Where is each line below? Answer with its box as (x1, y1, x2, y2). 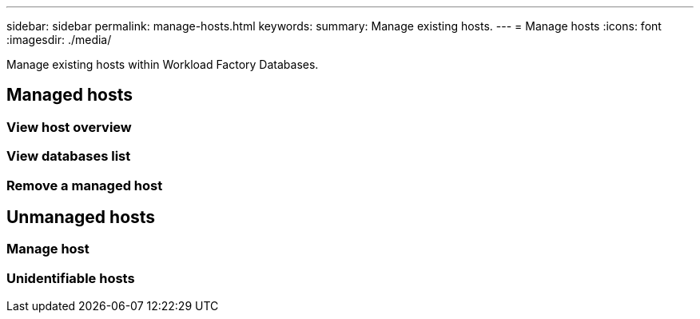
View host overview (6, 118, 132, 135)
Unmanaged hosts (6, 207, 156, 228)
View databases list (6, 148, 131, 165)
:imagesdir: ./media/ (6, 33, 112, 46)
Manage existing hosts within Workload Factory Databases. (6, 58, 319, 71)
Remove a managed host (6, 177, 163, 193)
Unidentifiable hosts (6, 269, 135, 286)
